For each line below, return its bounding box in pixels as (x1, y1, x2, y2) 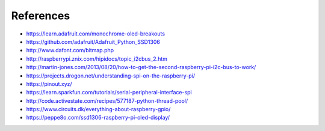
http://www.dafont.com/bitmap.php (26, 47, 114, 54)
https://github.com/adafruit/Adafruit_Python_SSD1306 (26, 38, 161, 45)
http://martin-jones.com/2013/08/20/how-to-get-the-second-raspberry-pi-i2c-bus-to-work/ (26, 64, 256, 71)
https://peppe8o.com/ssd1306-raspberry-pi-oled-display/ (26, 114, 170, 121)
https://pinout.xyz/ (26, 80, 72, 87)
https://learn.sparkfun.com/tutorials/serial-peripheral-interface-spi (26, 89, 192, 96)
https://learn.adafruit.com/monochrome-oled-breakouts (26, 30, 166, 37)
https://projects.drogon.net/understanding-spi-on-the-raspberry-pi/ (26, 72, 196, 79)
